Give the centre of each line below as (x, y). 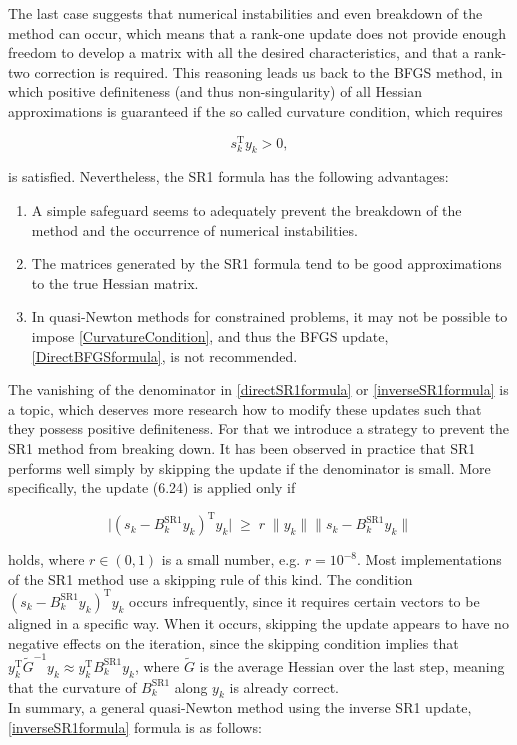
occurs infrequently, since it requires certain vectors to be (304, 600)
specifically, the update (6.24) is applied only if (152, 487)
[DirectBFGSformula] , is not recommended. (164, 355)
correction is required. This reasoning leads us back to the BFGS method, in (268, 71)
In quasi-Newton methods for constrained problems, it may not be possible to (269, 316)
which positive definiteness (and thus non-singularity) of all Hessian (215, 91)
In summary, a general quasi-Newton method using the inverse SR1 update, (240, 707)
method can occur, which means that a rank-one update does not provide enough (257, 32)
